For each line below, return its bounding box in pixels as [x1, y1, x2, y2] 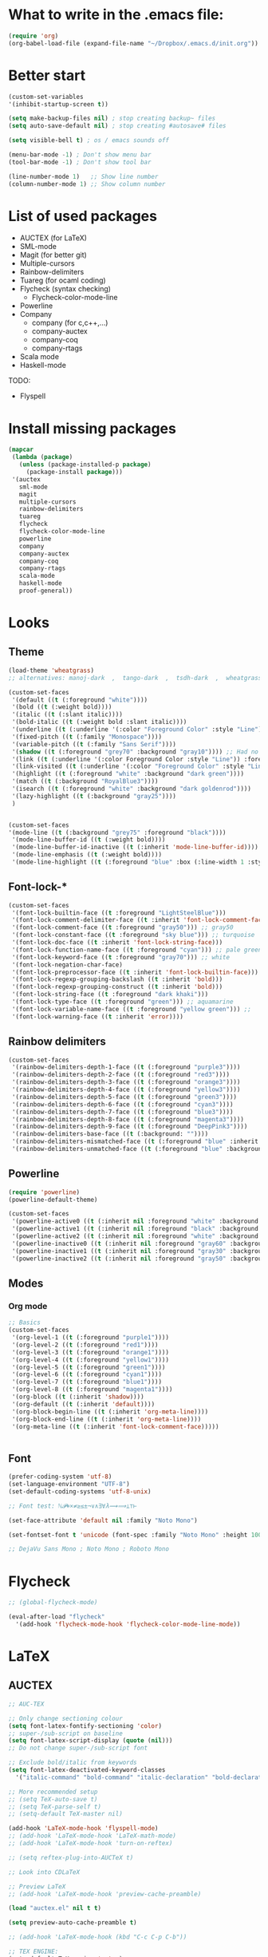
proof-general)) [18, 587, 73, 595]
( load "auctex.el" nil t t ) [8, 1904, 102, 1912]
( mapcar [8, 445, 34, 454]
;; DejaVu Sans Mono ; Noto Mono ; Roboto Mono [8, 1545, 170, 1553]
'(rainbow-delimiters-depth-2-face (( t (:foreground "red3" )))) [11, 1071, 230, 1079]
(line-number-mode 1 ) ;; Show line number [8, 172, 159, 180]
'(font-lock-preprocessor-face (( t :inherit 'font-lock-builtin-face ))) [11, 968, 259, 976]
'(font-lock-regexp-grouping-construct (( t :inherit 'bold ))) [11, 983, 223, 991]
